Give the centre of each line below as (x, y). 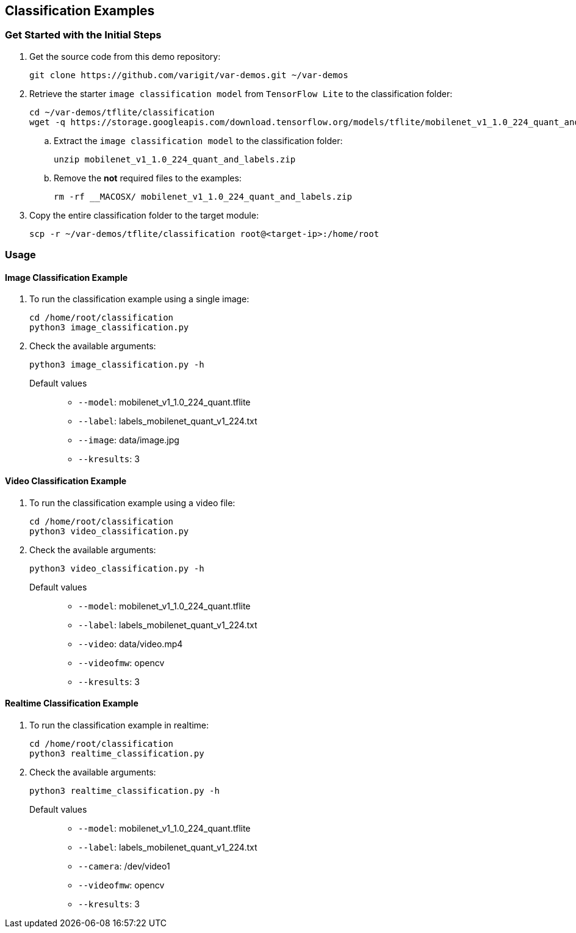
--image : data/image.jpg (129, 440)
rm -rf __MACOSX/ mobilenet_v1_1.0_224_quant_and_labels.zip (203, 196)
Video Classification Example (66, 481)
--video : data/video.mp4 (131, 644)
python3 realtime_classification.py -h (124, 790)
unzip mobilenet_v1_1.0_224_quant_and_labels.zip (175, 159)
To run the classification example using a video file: (132, 503)
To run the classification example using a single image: (139, 299)
